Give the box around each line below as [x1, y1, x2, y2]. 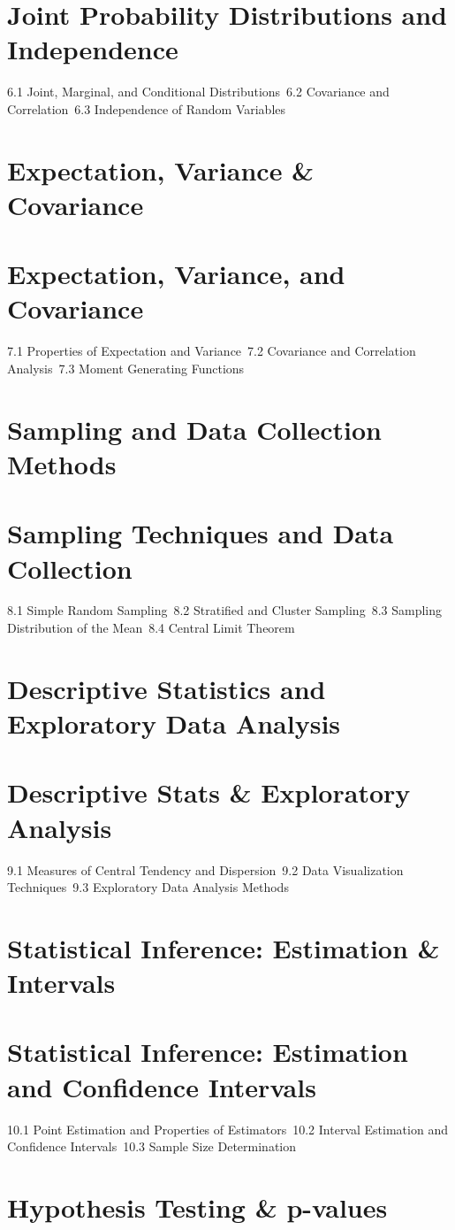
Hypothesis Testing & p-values [7, 1188, 388, 1225]
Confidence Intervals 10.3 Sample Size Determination [7, 1137, 297, 1156]
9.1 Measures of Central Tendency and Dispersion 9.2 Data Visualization [7, 860, 404, 879]
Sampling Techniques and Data [7, 515, 394, 551]
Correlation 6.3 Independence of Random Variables [7, 99, 286, 118]
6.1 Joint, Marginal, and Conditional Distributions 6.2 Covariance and [7, 82, 390, 101]
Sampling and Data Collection [7, 411, 382, 447]
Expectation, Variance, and [7, 256, 345, 292]
